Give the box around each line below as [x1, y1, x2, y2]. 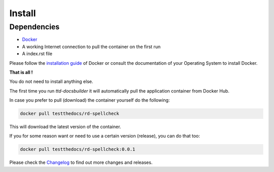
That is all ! [9, 69, 33, 75]
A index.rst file [22, 51, 53, 57]
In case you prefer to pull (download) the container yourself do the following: [9, 97, 170, 103]
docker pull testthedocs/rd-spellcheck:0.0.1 [20, 147, 135, 152]
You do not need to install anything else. [9, 78, 93, 84]
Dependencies [9, 22, 60, 31]
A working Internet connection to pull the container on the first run [22, 44, 161, 50]
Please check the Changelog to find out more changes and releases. [9, 159, 153, 165]
